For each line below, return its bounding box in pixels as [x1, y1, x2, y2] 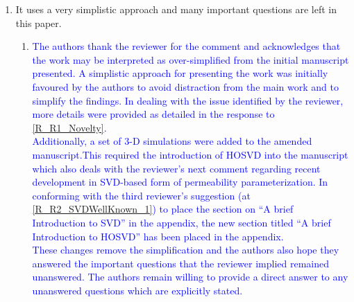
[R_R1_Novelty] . [32, 120, 107, 134]
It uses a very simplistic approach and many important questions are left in [15, 2, 337, 16]
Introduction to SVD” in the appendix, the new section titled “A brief [32, 215, 331, 229]
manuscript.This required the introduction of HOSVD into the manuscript [32, 147, 348, 161]
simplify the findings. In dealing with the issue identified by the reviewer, [32, 93, 344, 107]
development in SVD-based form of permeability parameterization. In [32, 175, 328, 189]
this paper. [15, 15, 62, 30]
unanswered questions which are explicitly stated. [32, 283, 243, 297]
